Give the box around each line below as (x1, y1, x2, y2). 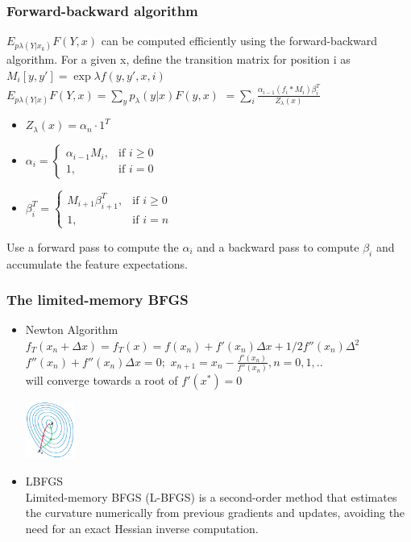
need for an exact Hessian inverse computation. (25, 519, 259, 536)
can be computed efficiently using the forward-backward (101, 32, 378, 49)
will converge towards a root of (25, 372, 178, 389)
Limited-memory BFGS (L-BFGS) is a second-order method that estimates (25, 488, 397, 505)
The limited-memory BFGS (6, 290, 189, 310)
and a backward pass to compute (197, 238, 359, 255)
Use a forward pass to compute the (6, 238, 179, 255)
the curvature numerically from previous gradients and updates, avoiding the (25, 504, 405, 521)
